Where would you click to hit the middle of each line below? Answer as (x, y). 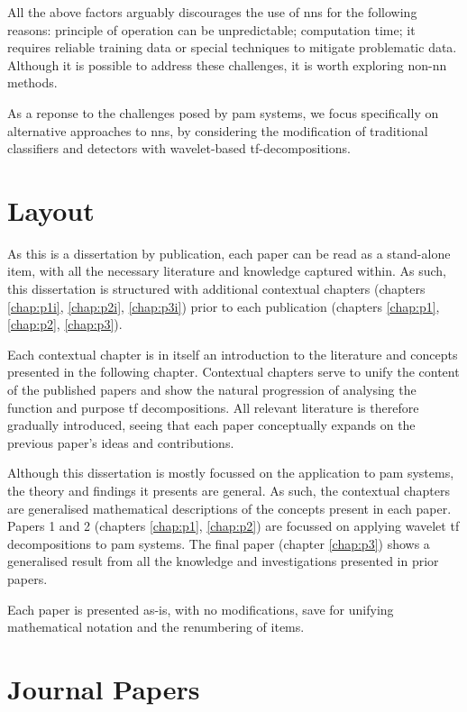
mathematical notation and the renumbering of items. (156, 627)
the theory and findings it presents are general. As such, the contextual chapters (229, 490)
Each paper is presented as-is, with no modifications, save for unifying (201, 609)
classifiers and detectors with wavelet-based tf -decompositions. (179, 148)
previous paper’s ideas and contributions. (121, 442)
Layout (51, 210)
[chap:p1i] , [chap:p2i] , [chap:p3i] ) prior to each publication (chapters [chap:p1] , (224, 306)
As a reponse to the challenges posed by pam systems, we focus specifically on (223, 112)
